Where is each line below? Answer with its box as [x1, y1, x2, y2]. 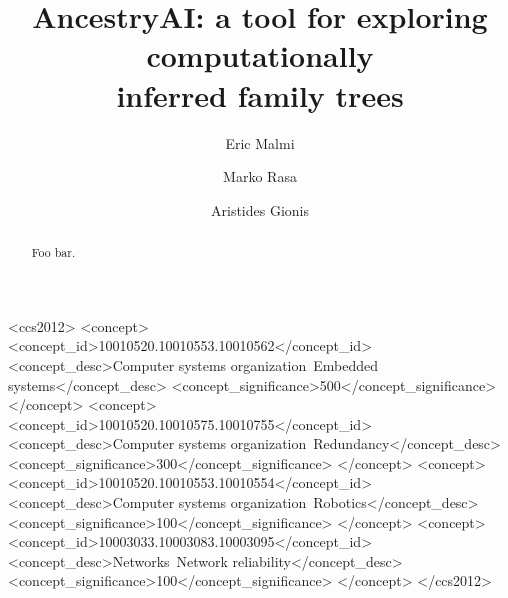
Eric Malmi [225, 132, 295, 153]
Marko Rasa [223, 166, 297, 187]
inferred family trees [116, 74, 404, 115]
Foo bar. [31, 244, 76, 261]
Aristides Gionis [211, 199, 309, 220]
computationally [146, 35, 374, 76]
